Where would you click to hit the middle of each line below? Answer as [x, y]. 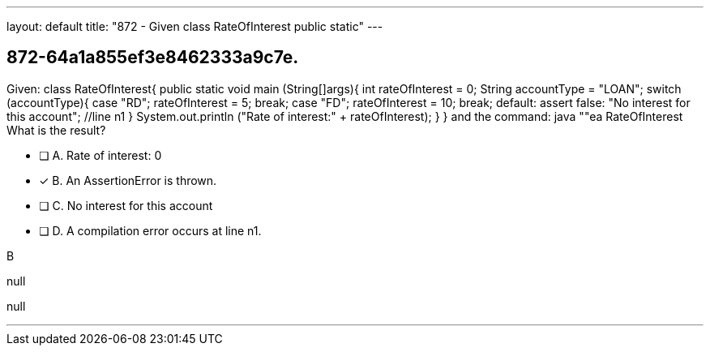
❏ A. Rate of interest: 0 [101, 155]
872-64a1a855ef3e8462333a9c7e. [153, 58]
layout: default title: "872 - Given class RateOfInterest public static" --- [195, 26]
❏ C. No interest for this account [126, 205]
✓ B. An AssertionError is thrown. [128, 180]
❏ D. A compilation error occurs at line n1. [150, 230]
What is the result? [56, 130]
